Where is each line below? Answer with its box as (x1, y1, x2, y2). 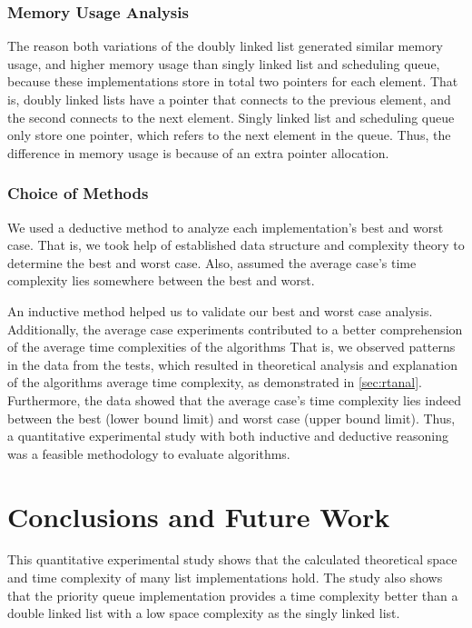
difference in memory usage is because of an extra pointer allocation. (7, 143, 389, 162)
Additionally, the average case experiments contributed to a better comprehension (7, 319, 463, 338)
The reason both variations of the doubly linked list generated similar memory (7, 36, 444, 55)
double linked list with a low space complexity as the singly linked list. (7, 603, 400, 623)
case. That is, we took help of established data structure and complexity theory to (7, 235, 465, 254)
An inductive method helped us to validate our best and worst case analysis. (7, 301, 433, 320)
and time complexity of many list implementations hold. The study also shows (7, 568, 443, 587)
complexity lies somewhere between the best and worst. (7, 271, 315, 290)
